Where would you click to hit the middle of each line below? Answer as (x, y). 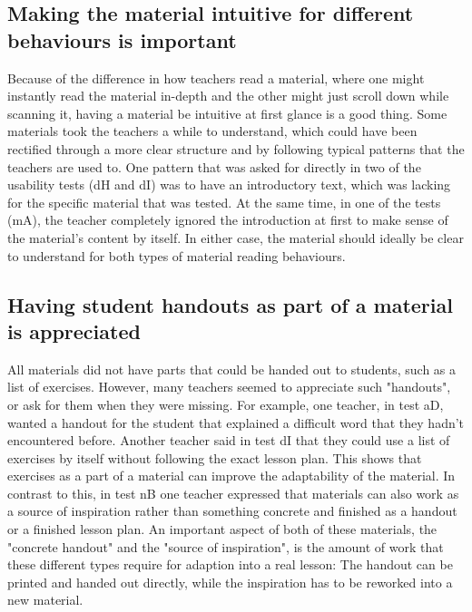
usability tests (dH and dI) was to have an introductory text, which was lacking (229, 185)
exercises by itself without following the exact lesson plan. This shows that (215, 457)
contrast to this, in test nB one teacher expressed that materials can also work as (233, 493)
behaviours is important (122, 39)
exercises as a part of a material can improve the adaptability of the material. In (231, 476)
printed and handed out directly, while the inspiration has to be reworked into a (230, 582)
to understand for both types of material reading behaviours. (177, 255)
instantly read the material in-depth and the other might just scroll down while (228, 96)
